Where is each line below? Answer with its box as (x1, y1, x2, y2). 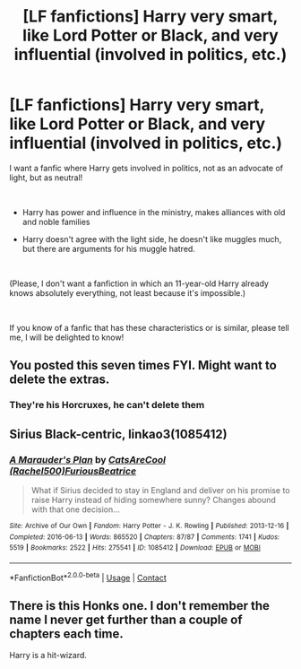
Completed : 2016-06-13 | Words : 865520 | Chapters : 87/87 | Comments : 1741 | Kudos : (9, 532, 280, 542)
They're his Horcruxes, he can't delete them (9, 399, 205, 412)
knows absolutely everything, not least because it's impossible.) (9, 287, 246, 298)
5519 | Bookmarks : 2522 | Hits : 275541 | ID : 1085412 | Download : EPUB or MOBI (9, 543, 262, 552)
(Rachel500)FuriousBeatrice (9, 465, 137, 477)
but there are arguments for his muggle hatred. (21, 243, 195, 254)
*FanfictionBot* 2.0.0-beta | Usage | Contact (9, 570, 168, 583)
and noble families (21, 216, 90, 227)
